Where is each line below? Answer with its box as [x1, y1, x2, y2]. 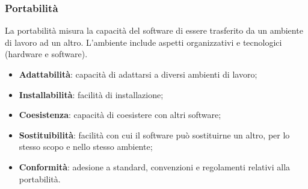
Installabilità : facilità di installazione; [19, 88, 164, 101]
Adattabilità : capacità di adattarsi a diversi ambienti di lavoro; [19, 68, 257, 80]
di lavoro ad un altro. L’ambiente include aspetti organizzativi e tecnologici [5, 36, 282, 48]
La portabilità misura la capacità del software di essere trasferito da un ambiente [5, 24, 303, 37]
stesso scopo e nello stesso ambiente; [19, 140, 153, 153]
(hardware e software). [5, 48, 88, 60]
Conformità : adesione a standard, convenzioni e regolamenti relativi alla [19, 160, 291, 173]
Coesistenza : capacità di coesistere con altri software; [19, 108, 221, 121]
